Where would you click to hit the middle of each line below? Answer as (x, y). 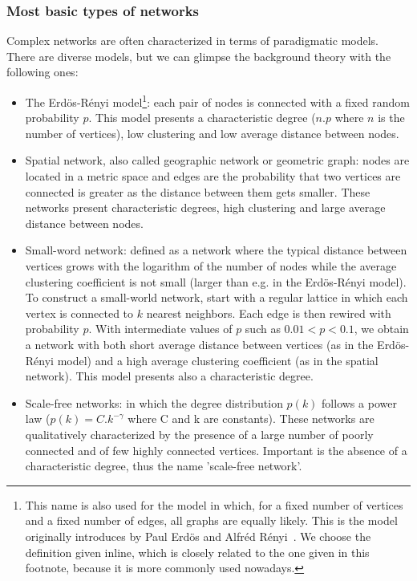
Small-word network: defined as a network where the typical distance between (216, 250)
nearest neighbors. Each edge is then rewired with (269, 313)
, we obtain (381, 329)
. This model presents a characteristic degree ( (202, 118)
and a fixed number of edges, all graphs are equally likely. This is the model (211, 520)
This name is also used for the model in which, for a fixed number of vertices (214, 504)
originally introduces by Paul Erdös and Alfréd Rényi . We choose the (198, 536)
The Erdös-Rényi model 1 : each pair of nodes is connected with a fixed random (217, 101)
